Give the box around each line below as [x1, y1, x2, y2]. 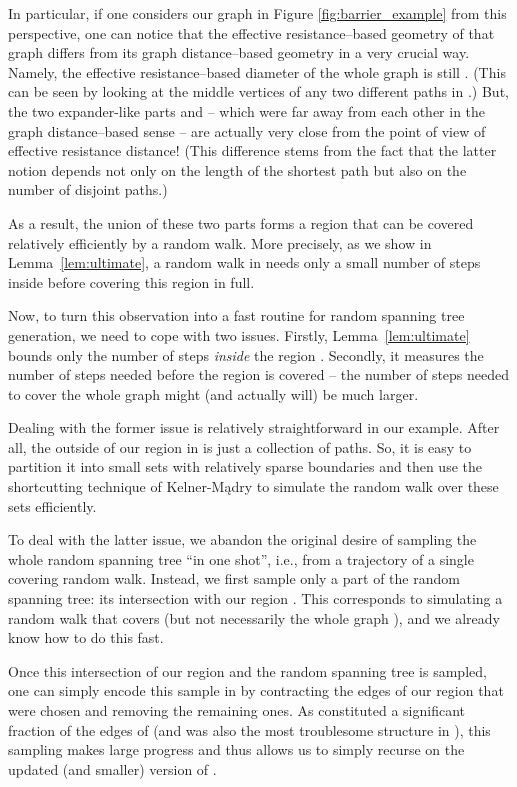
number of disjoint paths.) [8, 179, 168, 200]
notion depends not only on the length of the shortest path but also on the [8, 159, 467, 180]
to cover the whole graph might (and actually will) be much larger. [8, 383, 419, 404]
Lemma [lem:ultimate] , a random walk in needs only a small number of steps [8, 252, 481, 273]
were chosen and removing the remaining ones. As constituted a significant [8, 700, 466, 720]
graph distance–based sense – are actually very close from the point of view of [8, 120, 486, 141]
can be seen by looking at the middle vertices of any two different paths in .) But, [8, 81, 509, 102]
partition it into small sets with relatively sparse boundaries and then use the [8, 456, 482, 477]
